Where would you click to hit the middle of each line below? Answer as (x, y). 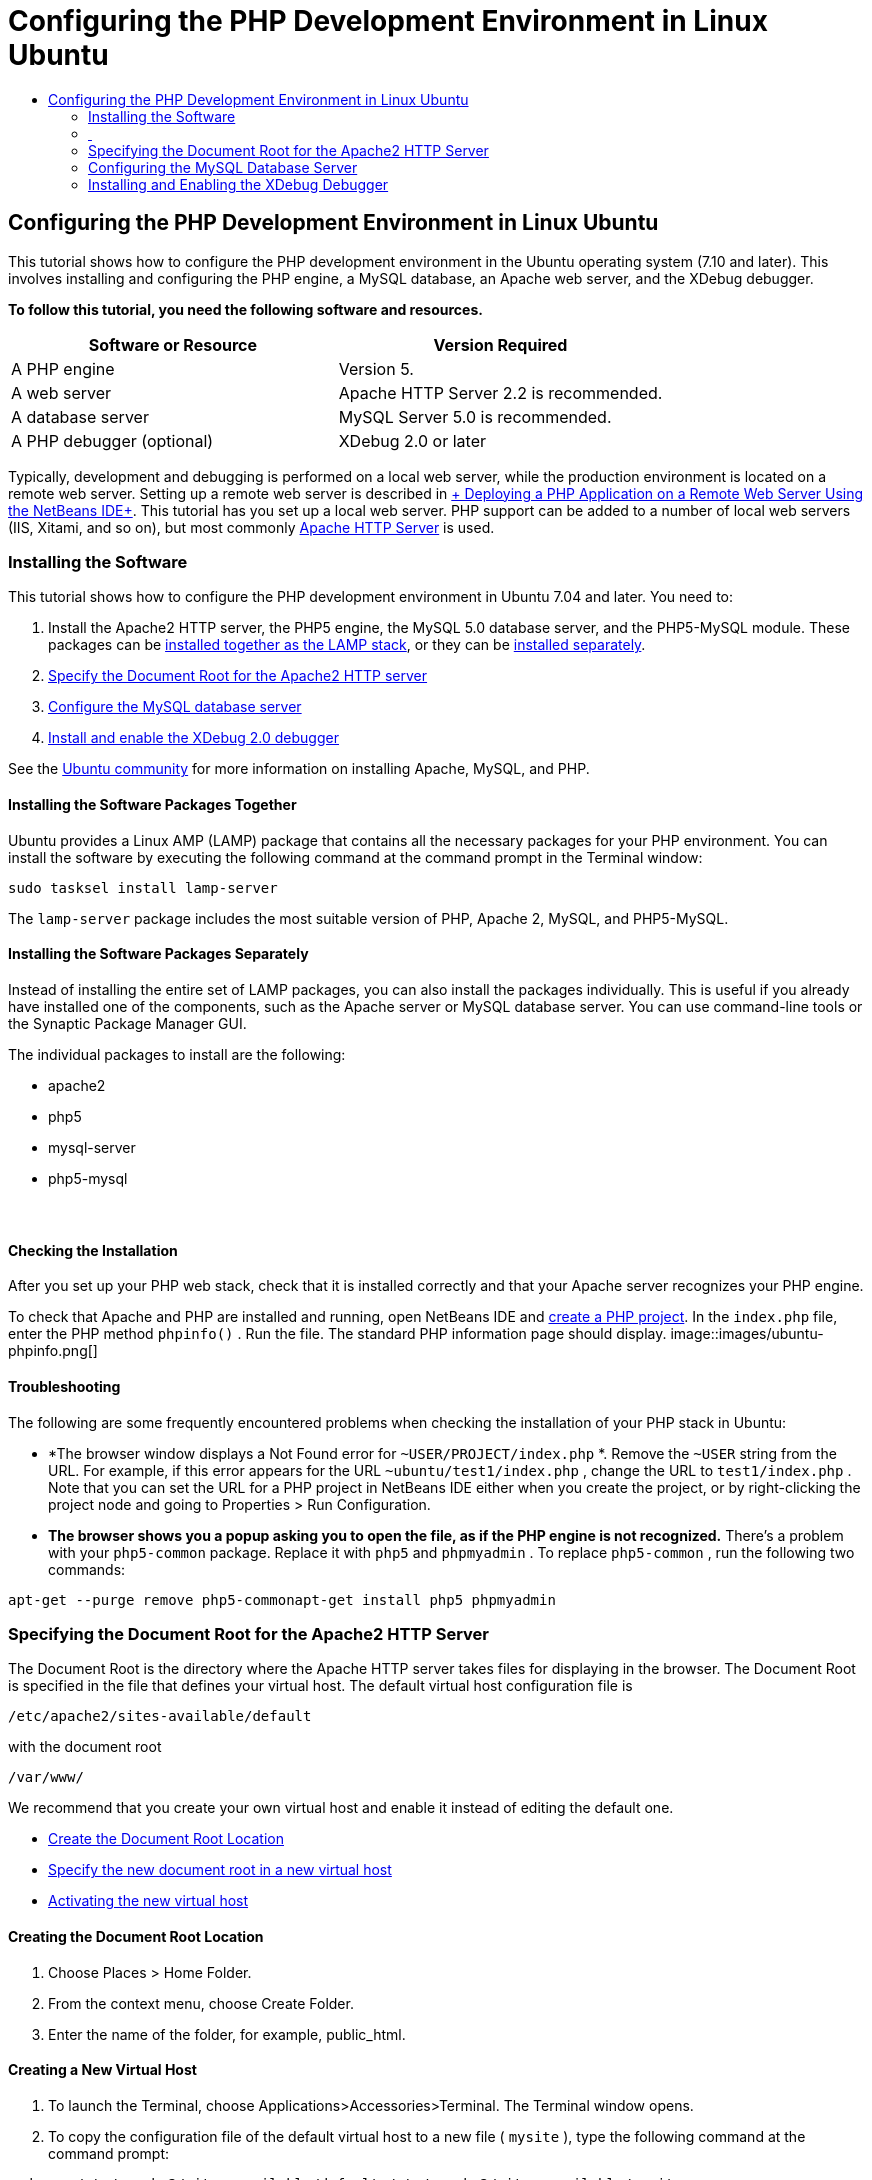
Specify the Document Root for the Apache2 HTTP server (238, 676)
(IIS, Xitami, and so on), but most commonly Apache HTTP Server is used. (251, 527)
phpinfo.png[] (53, 1351)
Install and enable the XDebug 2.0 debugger (193, 738)
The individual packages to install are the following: (177, 1054)
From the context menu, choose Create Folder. (201, 2003)
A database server (80, 416)
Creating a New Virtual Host (102, 2070)
